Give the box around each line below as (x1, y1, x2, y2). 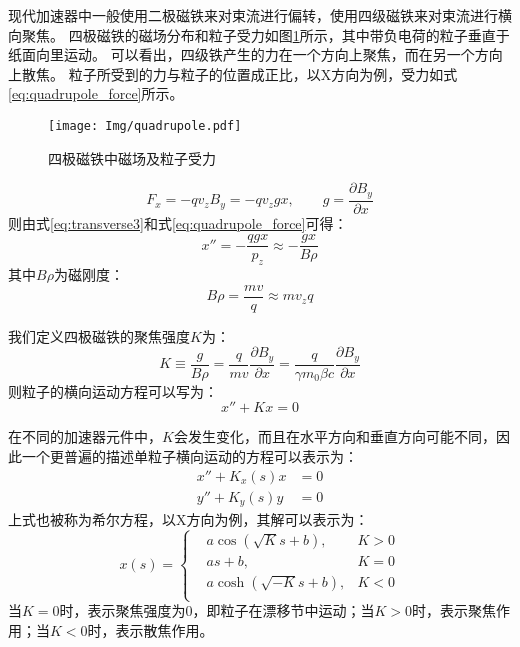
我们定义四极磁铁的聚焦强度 (8, 325, 190, 346)
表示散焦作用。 (115, 620, 214, 640)
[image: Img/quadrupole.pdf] (48, 118, 242, 133)
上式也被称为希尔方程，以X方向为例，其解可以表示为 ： (8, 509, 369, 530)
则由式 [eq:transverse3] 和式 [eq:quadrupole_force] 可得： (8, 212, 348, 233)
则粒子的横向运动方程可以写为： (8, 380, 218, 401)
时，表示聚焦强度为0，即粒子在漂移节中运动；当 (59, 600, 375, 621)
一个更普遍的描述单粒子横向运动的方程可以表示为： (21, 446, 358, 467)
